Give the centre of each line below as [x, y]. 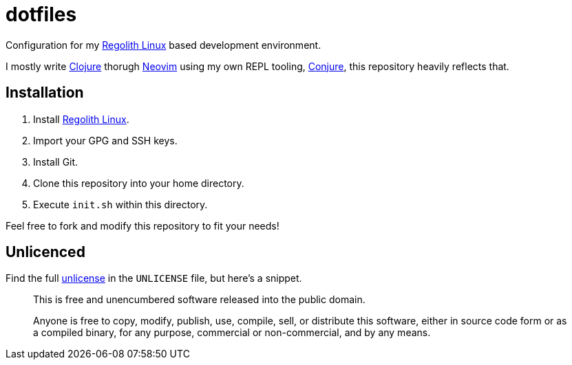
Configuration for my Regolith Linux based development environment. [163, 45]
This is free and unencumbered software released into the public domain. [199, 300]
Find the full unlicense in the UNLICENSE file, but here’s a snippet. [154, 278]
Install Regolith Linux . [81, 119]
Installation [45, 93]
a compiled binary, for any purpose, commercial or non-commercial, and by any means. [232, 333]
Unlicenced [45, 252]
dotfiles [41, 14]
